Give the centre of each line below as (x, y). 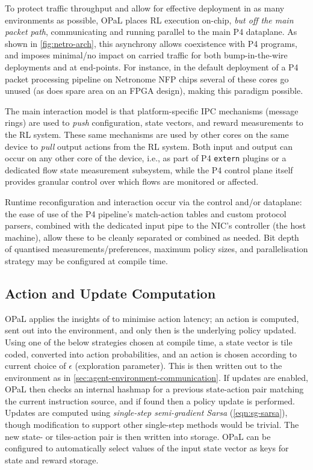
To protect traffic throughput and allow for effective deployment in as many (145, 8)
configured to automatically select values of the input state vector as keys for (147, 448)
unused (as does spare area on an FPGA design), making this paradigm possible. (154, 91)
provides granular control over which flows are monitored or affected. (132, 181)
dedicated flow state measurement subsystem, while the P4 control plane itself (149, 169)
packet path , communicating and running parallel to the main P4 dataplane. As (151, 32)
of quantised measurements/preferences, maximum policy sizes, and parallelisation (156, 249)
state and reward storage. (52, 459)
